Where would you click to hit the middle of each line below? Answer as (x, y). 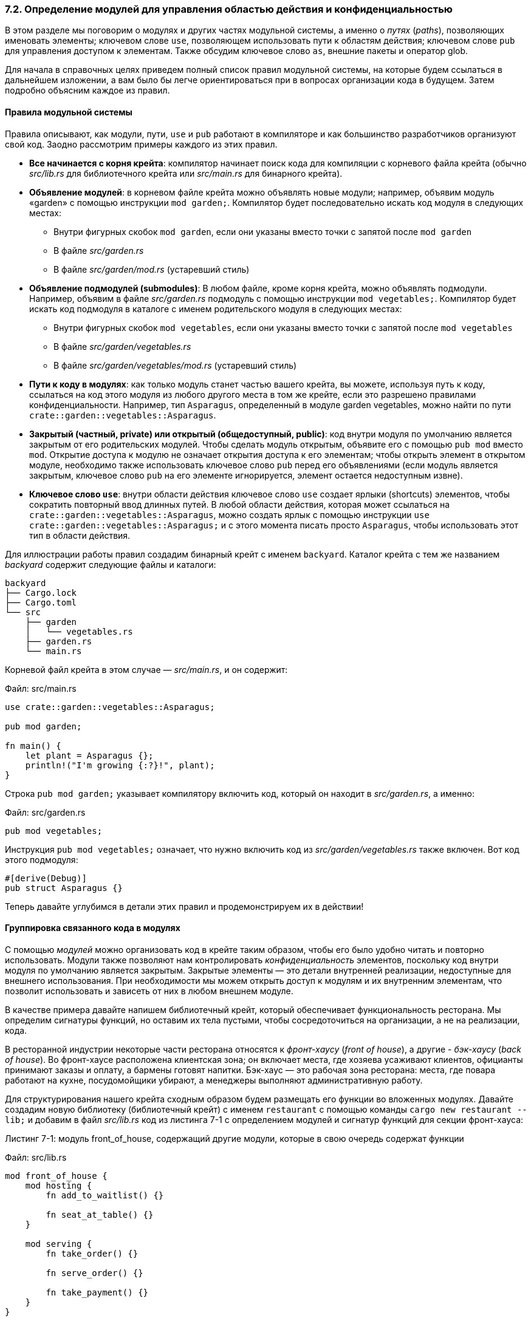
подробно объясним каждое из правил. (87, 90)
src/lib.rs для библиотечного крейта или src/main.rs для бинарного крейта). (186, 173)
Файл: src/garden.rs (45, 812)
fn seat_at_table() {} (100, 1214)
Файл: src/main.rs (41, 688)
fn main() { (33, 746)
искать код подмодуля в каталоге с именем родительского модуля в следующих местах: (216, 309)
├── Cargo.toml (41, 602)
